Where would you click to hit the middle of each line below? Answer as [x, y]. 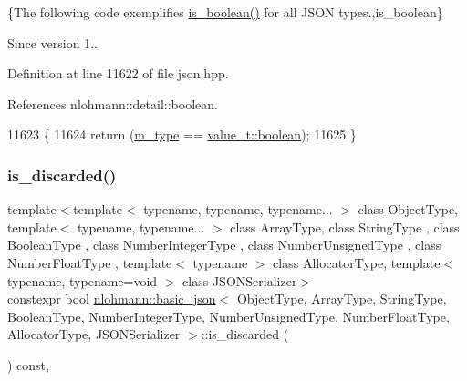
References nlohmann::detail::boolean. [113, 103]
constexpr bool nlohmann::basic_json [112, 299]
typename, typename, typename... [238, 209]
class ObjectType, [408, 209]
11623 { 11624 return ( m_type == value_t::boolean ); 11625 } [182, 134]
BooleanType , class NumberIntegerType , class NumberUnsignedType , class [224, 245]
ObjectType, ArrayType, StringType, [342, 299]
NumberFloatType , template [90, 262]
